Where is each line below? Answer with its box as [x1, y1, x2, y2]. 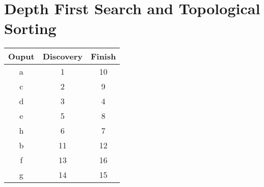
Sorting [4, 18, 57, 39]
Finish [90, 50, 116, 63]
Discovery [42, 50, 83, 63]
